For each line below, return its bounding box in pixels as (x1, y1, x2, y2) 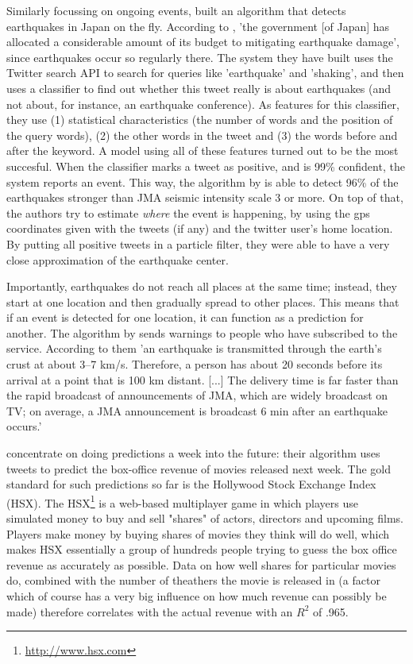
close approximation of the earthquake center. (6, 251, 229, 268)
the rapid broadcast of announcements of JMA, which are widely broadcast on (6, 387, 388, 403)
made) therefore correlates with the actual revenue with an (6, 603, 293, 620)
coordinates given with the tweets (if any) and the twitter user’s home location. (6, 220, 393, 237)
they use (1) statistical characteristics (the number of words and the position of (6, 111, 393, 128)
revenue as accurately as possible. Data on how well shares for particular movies (6, 556, 396, 573)
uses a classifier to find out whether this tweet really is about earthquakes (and (6, 79, 392, 96)
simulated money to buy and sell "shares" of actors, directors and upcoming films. (6, 510, 403, 527)
